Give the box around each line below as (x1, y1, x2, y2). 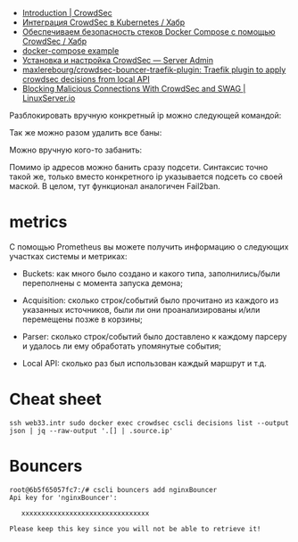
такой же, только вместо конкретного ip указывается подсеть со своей (9, 171, 283, 182)
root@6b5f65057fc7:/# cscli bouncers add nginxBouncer (9, 485, 218, 494)
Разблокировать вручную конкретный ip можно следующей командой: (9, 111, 282, 120)
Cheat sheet (9, 390, 102, 409)
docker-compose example (21, 45, 120, 56)
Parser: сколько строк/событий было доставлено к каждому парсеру (21, 331, 287, 341)
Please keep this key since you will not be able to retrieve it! (9, 524, 261, 533)
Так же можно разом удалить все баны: (9, 127, 162, 137)
